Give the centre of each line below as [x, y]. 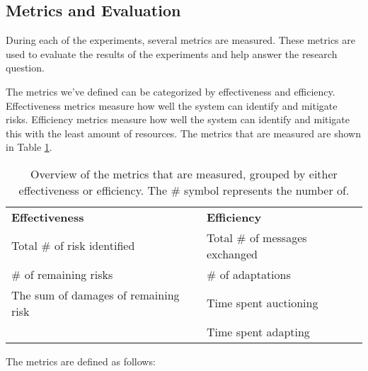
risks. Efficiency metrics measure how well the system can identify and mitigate [178, 119]
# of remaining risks [62, 274]
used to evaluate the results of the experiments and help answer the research [172, 53]
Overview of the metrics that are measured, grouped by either [184, 173]
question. [25, 68]
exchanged [232, 253]
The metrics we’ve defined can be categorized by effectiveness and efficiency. [171, 91]
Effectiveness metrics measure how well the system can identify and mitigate [172, 105]
